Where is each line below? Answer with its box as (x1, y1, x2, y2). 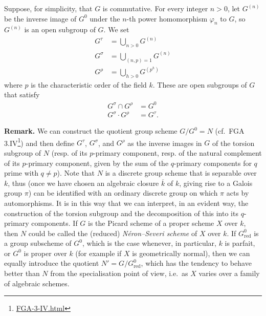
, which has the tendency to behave (141, 258, 252, 268)
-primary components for (174, 157, 252, 168)
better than (4, 268, 40, 279)
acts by (226, 187, 249, 198)
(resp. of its (51, 147, 87, 158)
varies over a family (198, 268, 260, 279)
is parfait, (225, 238, 255, 248)
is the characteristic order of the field (31, 79, 147, 90)
